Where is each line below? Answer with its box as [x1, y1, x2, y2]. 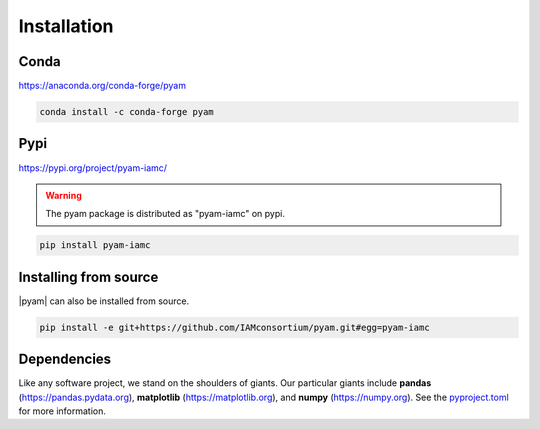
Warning [45, 189, 82, 201]
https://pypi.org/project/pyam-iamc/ [18, 161, 168, 174]
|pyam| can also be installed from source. [18, 295, 190, 307]
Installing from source [18, 268, 159, 285]
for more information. [18, 405, 107, 417]
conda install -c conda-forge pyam [39, 106, 214, 118]
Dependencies [18, 351, 112, 368]
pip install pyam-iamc [39, 240, 151, 251]
